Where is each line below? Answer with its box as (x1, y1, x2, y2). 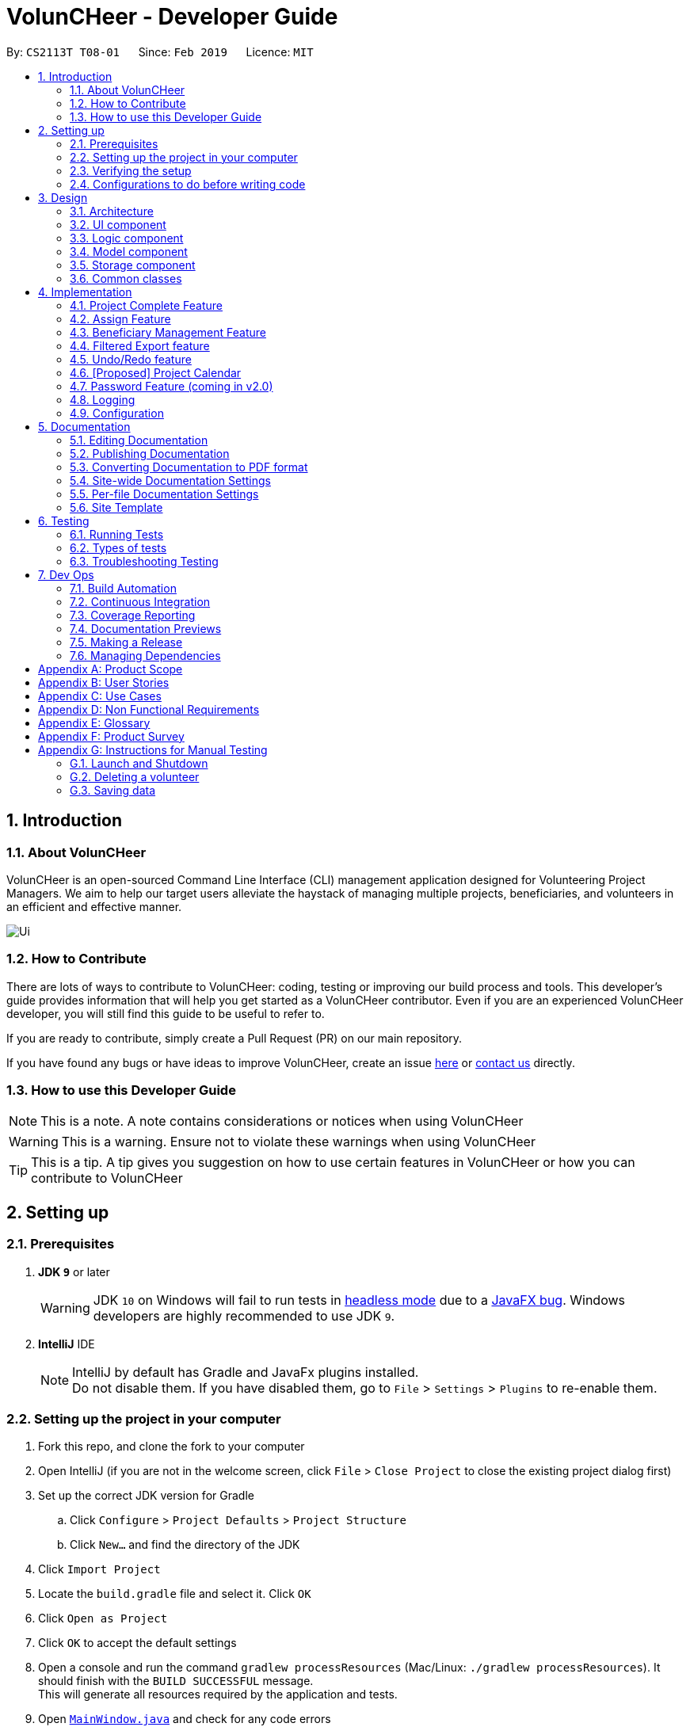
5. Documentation (38, 419, 131, 433)
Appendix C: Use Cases (38, 688, 162, 703)
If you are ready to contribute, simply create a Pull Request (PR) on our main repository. (6, 1031, 463, 1045)
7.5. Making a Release (70, 635, 183, 649)
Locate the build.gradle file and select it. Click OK (38, 1587, 311, 1601)
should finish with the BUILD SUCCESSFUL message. (38, 1674, 314, 1688)
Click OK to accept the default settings (38, 1636, 237, 1650)
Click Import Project (38, 1562, 161, 1576)
